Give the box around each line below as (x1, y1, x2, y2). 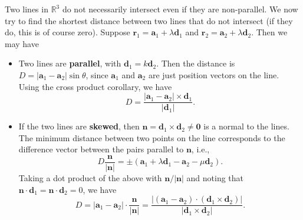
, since (85, 68, 108, 81)
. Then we (251, 26, 288, 38)
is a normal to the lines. (203, 120, 289, 132)
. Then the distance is (156, 57, 235, 69)
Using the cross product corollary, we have (18, 80, 172, 92)
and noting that (186, 172, 244, 184)
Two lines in (5, 3, 48, 15)
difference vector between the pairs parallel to (18, 143, 184, 155)
